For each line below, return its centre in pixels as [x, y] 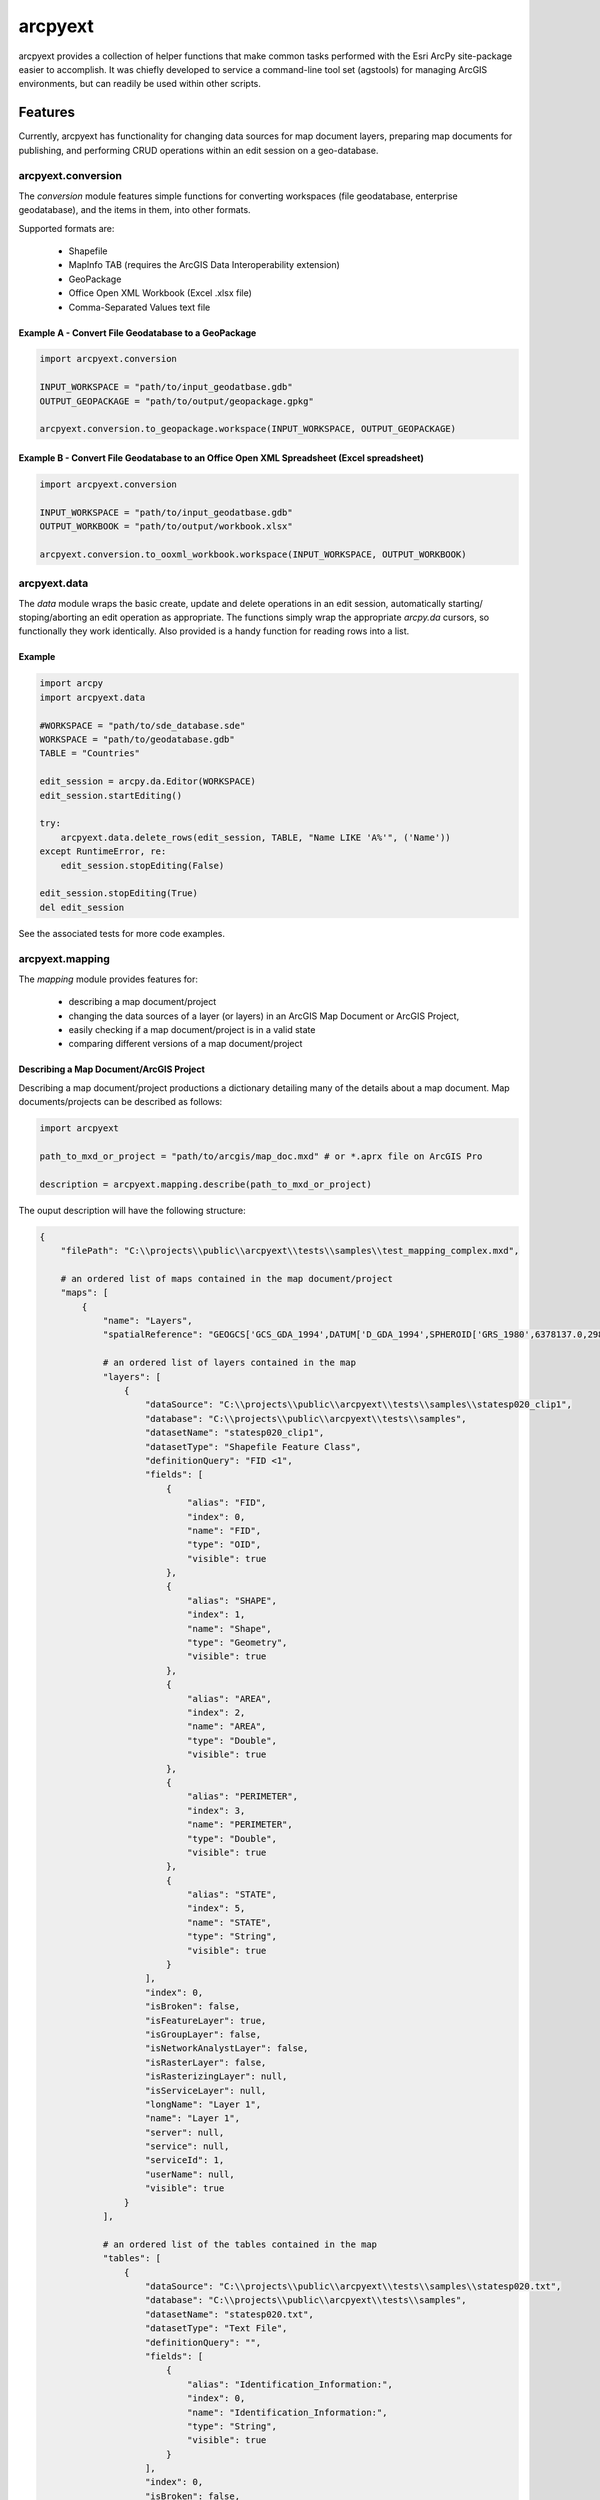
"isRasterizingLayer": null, [216, 2076]
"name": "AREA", [226, 1726]
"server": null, [185, 2132]
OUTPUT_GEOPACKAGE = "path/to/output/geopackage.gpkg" [176, 401]
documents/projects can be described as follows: [120, 1102]
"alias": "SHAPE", [231, 1600]
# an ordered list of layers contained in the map [229, 1363]
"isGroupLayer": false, [203, 2034]
